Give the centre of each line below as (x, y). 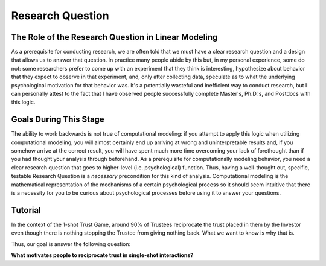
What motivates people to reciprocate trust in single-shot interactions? (102, 255)
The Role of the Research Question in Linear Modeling (114, 37)
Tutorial (26, 210)
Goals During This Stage (58, 120)
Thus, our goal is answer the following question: (71, 244)
